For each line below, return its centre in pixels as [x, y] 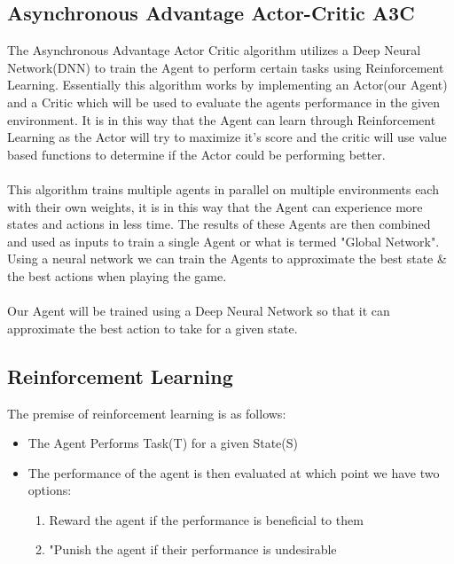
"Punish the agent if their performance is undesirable [193, 549]
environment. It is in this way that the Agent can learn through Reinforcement [222, 119]
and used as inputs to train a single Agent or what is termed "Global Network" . [223, 241]
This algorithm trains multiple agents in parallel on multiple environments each [223, 188]
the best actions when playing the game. [117, 275]
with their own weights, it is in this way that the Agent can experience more [215, 206]
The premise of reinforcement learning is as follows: [147, 413]
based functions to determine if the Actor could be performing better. [196, 154]
